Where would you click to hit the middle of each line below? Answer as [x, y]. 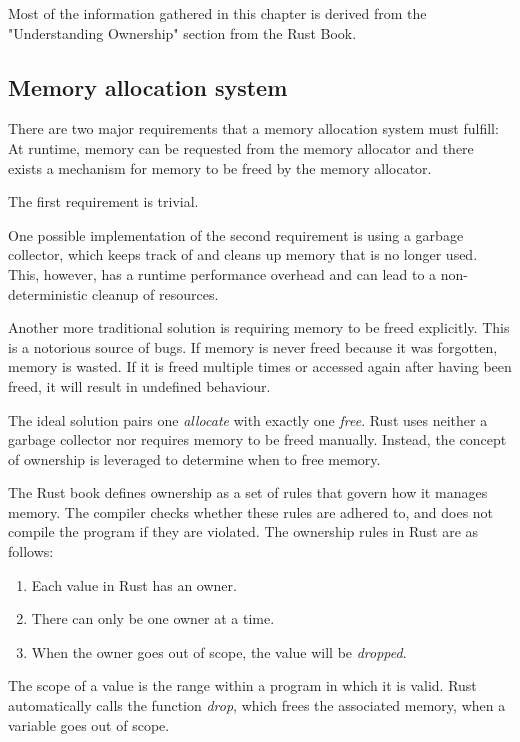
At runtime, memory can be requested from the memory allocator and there [241, 147]
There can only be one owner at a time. [153, 618]
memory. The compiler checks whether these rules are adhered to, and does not [251, 511]
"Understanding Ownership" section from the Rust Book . [182, 32]
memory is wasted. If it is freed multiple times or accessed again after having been [260, 366]
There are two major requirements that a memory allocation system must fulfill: [253, 128]
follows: [31, 551]
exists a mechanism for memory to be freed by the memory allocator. [220, 167]
